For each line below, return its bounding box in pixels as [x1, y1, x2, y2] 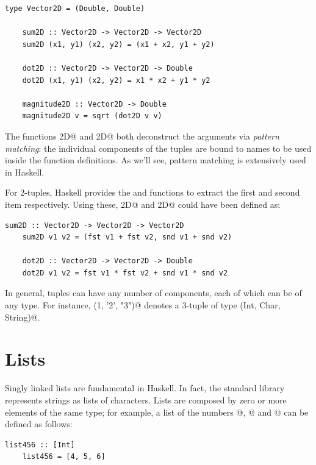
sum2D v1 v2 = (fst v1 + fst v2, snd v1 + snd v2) [22, 233, 232, 242]
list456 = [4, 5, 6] [22, 452, 106, 461]
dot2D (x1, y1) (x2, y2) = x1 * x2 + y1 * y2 [22, 76, 210, 85]
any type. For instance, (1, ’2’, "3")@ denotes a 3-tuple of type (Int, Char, [5, 299, 281, 311]
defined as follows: [5, 417, 73, 430]
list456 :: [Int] [5, 440, 75, 449]
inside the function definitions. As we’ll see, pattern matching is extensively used [5, 154, 306, 166]
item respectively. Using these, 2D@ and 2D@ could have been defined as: [5, 197, 281, 210]
